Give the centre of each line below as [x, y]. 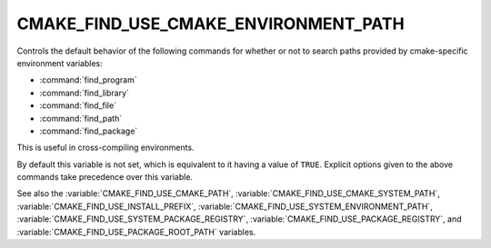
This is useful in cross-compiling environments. [105, 148]
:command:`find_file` [78, 105]
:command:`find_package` [89, 131]
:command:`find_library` [84, 93]
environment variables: [60, 63]
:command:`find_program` [88, 80]
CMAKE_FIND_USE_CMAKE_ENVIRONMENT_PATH [210, 24]
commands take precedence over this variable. [105, 177]
